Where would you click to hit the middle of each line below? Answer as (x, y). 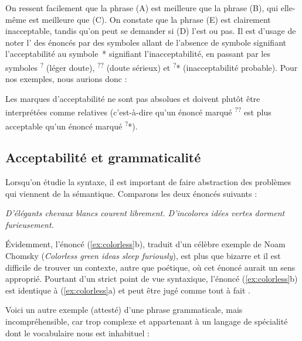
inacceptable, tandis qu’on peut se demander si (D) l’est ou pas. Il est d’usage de (151, 31)
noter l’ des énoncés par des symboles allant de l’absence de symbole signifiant (146, 42)
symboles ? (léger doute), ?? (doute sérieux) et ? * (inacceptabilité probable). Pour (152, 66)
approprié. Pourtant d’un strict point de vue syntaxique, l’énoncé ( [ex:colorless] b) (152, 279)
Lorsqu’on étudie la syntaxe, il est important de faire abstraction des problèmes (148, 182)
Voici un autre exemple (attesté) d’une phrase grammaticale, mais (124, 310)
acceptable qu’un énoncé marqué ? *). (72, 125)
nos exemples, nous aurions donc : (66, 79)
